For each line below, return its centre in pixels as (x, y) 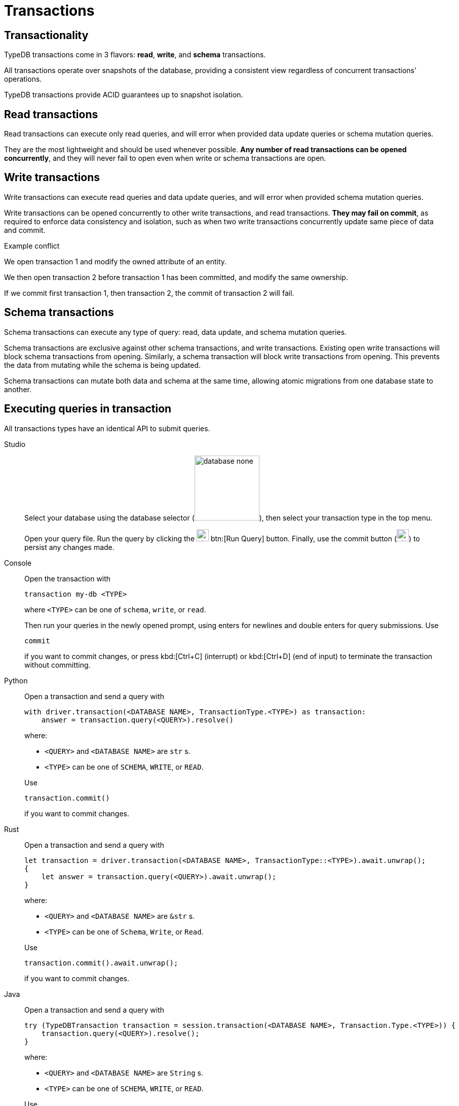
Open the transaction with (68, 578)
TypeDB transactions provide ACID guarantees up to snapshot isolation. (124, 95)
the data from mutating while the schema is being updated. (103, 365)
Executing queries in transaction (88, 409)
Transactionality (46, 35)
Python (16, 680)
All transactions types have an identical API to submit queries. (107, 428)
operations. (23, 79)
